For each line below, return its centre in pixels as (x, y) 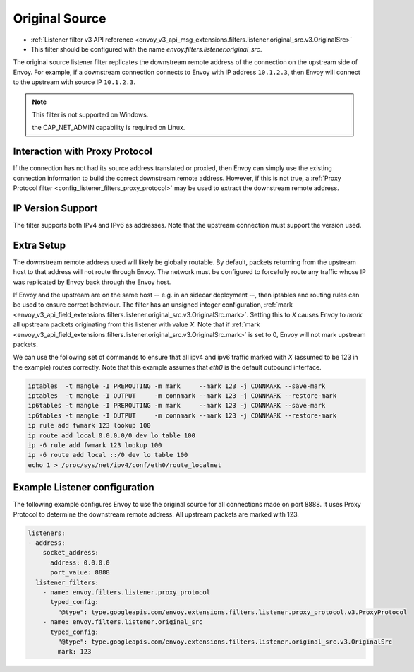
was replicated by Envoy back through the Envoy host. (92, 282)
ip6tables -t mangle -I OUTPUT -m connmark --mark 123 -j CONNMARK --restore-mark (182, 415)
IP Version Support (55, 208)
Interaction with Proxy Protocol (83, 152)
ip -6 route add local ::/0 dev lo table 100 (108, 455)
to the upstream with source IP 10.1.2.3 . (74, 82)
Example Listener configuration (84, 488)
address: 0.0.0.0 (80, 562)
